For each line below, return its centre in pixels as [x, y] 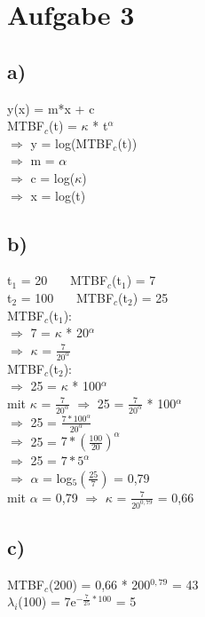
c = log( [53, 177]
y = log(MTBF [72, 142]
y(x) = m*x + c [51, 108]
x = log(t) [58, 195]
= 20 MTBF [64, 280]
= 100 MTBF [67, 297]
